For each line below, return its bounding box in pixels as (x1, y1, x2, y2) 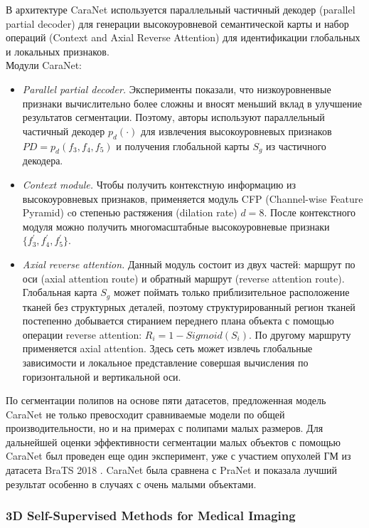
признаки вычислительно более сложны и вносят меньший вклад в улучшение (22, 95, 362, 110)
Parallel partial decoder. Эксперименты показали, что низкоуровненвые (22, 81, 331, 96)
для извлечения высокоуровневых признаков (140, 123, 332, 138)
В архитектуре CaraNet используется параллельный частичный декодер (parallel (6, 2, 355, 16)
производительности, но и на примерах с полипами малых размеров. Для (6, 421, 323, 435)
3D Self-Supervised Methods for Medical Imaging (6, 507, 296, 524)
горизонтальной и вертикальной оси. (22, 369, 181, 384)
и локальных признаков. (6, 43, 109, 58)
